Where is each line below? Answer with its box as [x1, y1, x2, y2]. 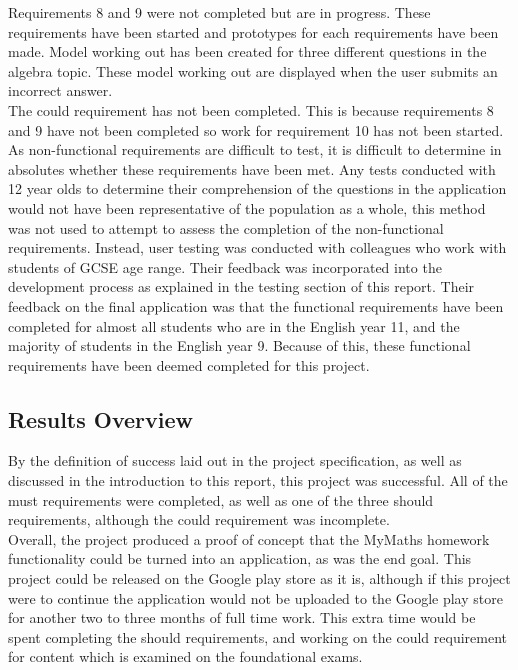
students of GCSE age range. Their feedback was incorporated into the [8, 256, 442, 277]
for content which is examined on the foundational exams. [8, 646, 363, 667]
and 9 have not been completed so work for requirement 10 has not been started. [8, 119, 504, 140]
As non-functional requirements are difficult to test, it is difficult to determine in [8, 139, 502, 160]
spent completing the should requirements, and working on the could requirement [8, 626, 507, 647]
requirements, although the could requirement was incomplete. [8, 509, 390, 530]
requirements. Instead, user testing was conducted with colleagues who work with [8, 237, 507, 258]
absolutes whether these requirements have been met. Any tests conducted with [8, 158, 496, 179]
